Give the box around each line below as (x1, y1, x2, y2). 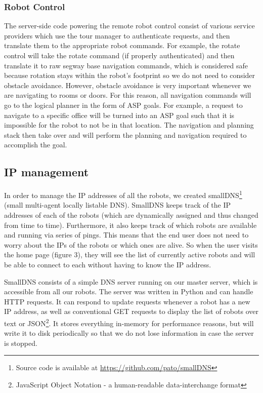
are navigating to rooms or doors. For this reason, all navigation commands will (4, 90, 251, 100)
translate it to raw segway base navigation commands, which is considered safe (4, 60, 248, 70)
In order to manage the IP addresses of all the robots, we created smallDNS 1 (4, 188, 242, 200)
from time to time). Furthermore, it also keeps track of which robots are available (4, 219, 257, 230)
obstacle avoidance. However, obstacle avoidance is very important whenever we (4, 80, 251, 90)
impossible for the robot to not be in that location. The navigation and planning (4, 120, 254, 130)
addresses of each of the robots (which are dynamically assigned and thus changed (4, 209, 258, 220)
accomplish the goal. (4, 139, 67, 150)
